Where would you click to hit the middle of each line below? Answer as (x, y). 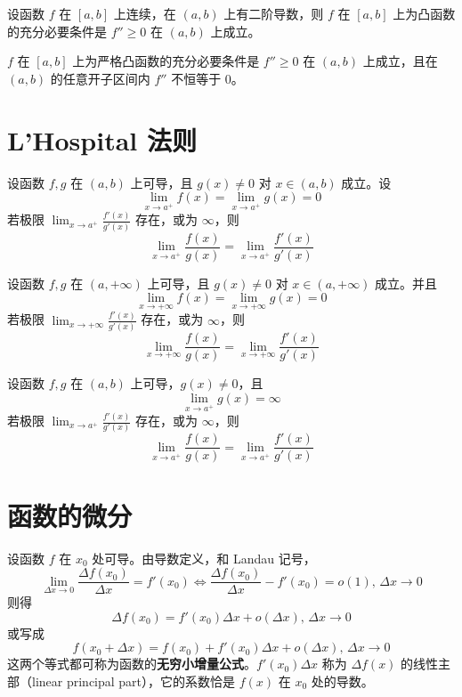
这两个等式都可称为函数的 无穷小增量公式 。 (132, 664)
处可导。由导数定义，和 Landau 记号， (204, 558)
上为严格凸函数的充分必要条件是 (166, 61)
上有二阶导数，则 (274, 13)
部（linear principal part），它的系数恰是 (122, 681)
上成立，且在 (400, 61)
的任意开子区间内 (100, 78)
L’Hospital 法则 (102, 139)
